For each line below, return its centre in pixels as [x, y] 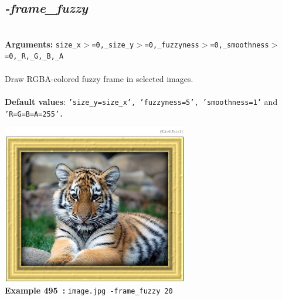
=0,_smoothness [239, 45]
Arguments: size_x [43, 44]
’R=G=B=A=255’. [34, 114]
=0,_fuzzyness [172, 45]
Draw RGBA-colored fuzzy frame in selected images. [99, 78]
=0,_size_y [113, 45]
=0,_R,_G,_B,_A [34, 57]
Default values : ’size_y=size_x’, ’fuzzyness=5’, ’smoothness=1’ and [141, 101]
